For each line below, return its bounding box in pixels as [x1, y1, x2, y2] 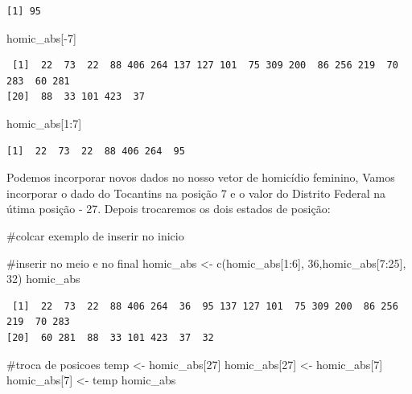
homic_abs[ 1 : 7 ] [6, 114, 82, 131]
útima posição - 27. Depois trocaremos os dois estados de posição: [6, 200, 331, 217]
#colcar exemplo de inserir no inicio [6, 227, 184, 244]
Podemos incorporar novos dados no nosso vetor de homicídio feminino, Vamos [6, 169, 395, 186]
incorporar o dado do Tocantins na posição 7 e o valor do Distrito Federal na [6, 184, 386, 201]
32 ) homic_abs [6, 270, 80, 287]
